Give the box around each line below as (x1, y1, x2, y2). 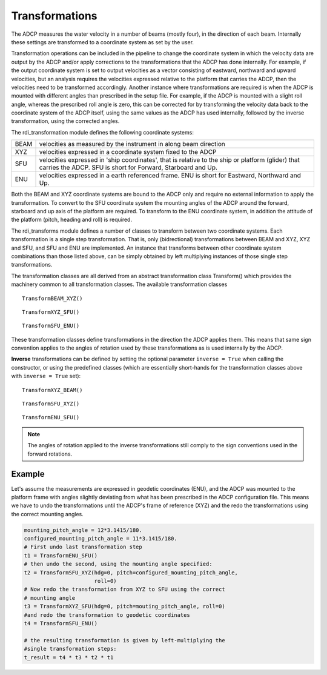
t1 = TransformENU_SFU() (24, 552, 98, 559)
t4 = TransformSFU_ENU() (24, 620, 98, 627)
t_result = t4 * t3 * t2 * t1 (24, 654, 114, 660)
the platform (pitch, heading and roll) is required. (11, 216, 133, 224)
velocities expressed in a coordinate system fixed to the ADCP (39, 148, 217, 156)
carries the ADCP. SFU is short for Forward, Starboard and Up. (39, 164, 218, 172)
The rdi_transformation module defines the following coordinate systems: (11, 128, 194, 136)
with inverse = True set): (11, 373, 81, 380)
